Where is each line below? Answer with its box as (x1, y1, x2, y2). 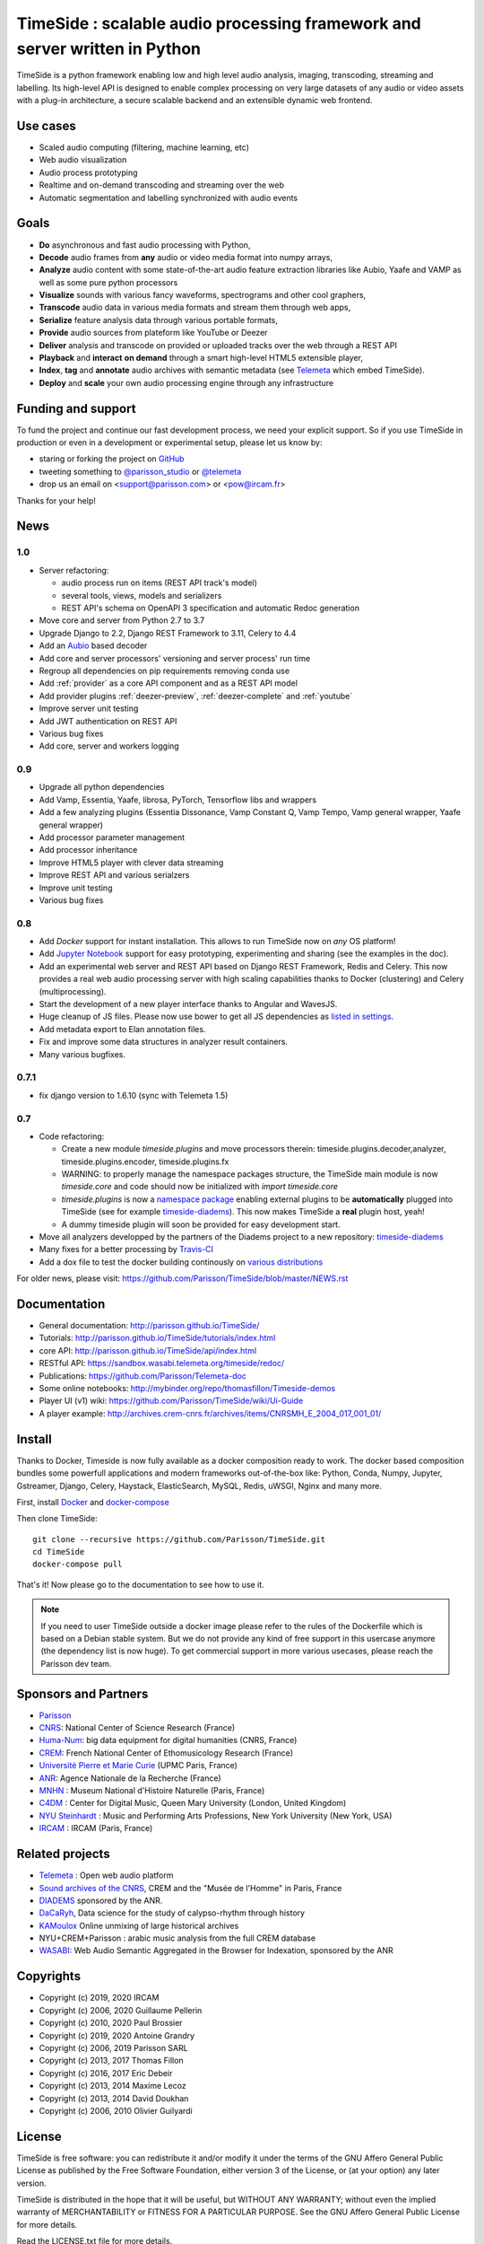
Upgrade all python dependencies (39, 782, 165, 793)
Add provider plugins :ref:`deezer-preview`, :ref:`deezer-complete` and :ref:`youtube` (39, 690, 353, 701)
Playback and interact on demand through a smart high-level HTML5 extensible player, (39, 353, 363, 364)
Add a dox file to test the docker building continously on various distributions (39, 1257, 324, 1267)
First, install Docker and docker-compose (16, 1496, 169, 1507)
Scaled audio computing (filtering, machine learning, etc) (39, 142, 250, 153)
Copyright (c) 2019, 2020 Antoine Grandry (39, 2029, 195, 2041)
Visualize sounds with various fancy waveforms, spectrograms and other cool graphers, (39, 290, 367, 301)
